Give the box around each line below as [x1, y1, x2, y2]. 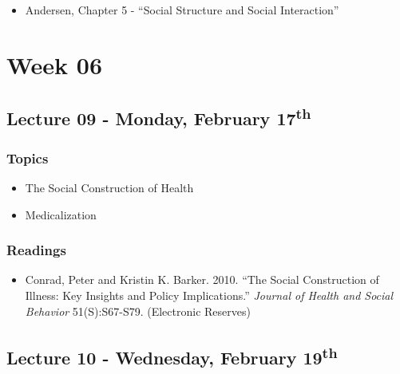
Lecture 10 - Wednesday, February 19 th [6, 341, 338, 369]
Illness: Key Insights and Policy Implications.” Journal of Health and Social [25, 286, 394, 303]
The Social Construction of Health [25, 179, 194, 195]
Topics [6, 148, 49, 167]
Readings [6, 240, 66, 260]
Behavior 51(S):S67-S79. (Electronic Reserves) [25, 302, 251, 319]
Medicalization [25, 206, 97, 222]
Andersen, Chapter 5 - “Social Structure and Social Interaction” [25, 2, 339, 18]
